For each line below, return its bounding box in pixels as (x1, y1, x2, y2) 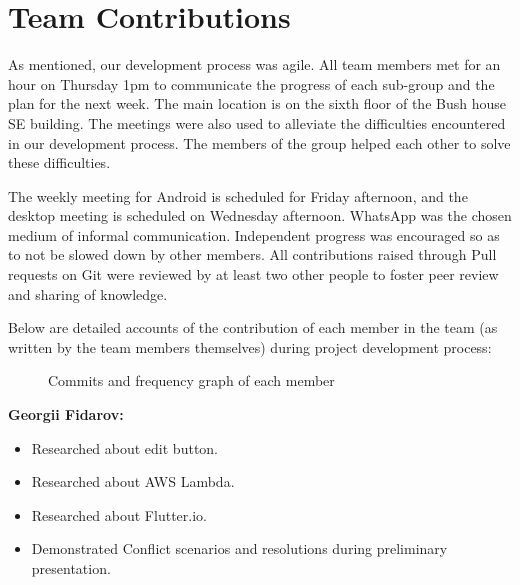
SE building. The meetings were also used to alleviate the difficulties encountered (8, 112, 506, 133)
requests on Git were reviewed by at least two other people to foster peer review (8, 264, 499, 285)
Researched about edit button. (31, 437, 219, 458)
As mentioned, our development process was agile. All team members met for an (8, 54, 501, 75)
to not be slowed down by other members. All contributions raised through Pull (8, 244, 497, 265)
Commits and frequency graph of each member (48, 370, 335, 391)
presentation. (31, 558, 111, 578)
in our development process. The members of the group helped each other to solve (8, 132, 511, 153)
